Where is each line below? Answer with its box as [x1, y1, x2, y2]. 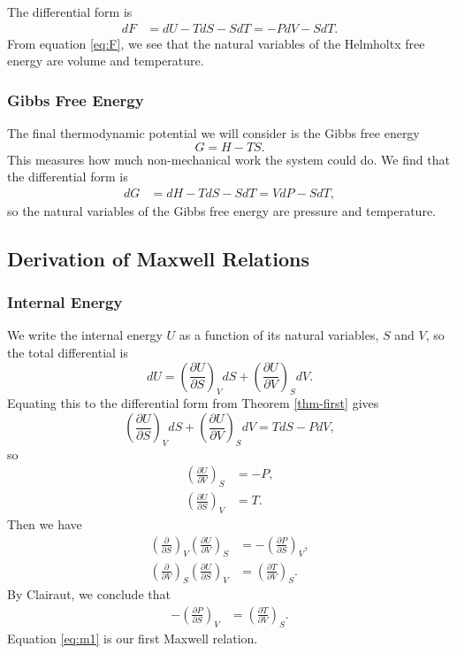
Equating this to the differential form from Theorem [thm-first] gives [7, 394, 379, 412]
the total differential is [7, 343, 129, 362]
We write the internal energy [7, 326, 163, 344]
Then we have [7, 515, 82, 534]
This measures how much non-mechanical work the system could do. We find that [7, 150, 450, 168]
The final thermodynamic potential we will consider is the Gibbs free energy [7, 124, 420, 142]
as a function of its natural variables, [179, 326, 379, 344]
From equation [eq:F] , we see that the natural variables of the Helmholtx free [7, 34, 425, 52]
